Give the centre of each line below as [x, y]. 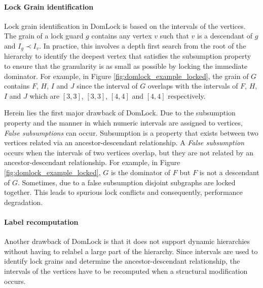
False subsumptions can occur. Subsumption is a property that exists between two [131, 132]
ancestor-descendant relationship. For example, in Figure [92, 162]
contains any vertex [122, 36]
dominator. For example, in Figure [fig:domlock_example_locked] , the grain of [126, 76]
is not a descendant [229, 172]
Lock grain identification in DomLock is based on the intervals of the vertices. [125, 26]
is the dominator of [141, 172]
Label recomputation [41, 221]
